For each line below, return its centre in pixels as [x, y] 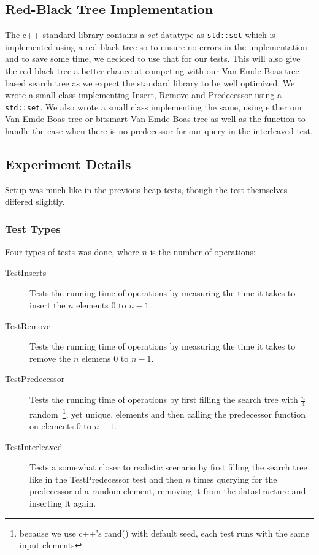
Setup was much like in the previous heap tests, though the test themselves [146, 189]
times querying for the [235, 479]
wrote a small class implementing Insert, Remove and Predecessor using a [143, 95]
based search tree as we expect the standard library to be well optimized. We [150, 82]
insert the [48, 305]
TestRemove [28, 325]
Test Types [33, 228]
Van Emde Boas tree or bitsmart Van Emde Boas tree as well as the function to [155, 119]
